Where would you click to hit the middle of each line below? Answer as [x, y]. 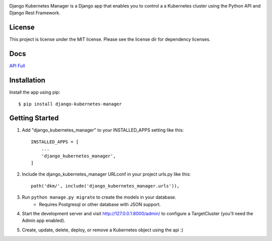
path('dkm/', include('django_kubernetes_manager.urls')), [105, 186]
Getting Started [34, 118]
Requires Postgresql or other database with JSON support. [100, 204]
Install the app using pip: [35, 92]
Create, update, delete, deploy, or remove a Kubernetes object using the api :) [103, 230]
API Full [17, 66]
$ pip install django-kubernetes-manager [70, 104]
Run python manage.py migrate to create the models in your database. [99, 197]
